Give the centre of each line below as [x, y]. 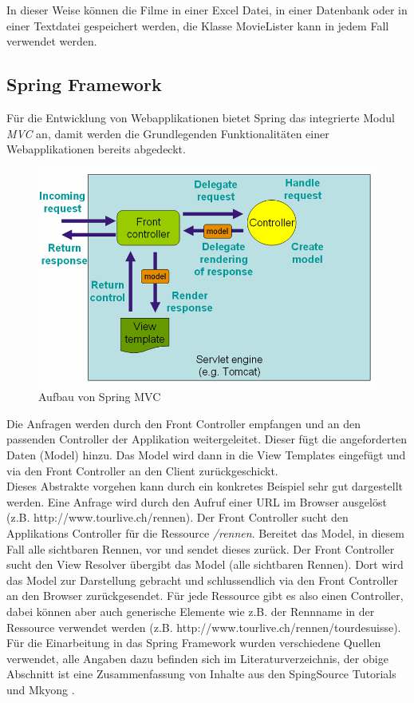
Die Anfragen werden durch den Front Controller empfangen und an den [184, 423]
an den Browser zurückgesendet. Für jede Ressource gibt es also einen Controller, [205, 596]
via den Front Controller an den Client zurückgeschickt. [142, 470]
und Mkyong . [41, 689]
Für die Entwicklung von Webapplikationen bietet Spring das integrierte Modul [201, 117]
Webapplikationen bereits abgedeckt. [96, 149]
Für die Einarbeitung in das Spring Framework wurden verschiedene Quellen [194, 643]
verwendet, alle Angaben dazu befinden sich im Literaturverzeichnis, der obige [197, 658]
